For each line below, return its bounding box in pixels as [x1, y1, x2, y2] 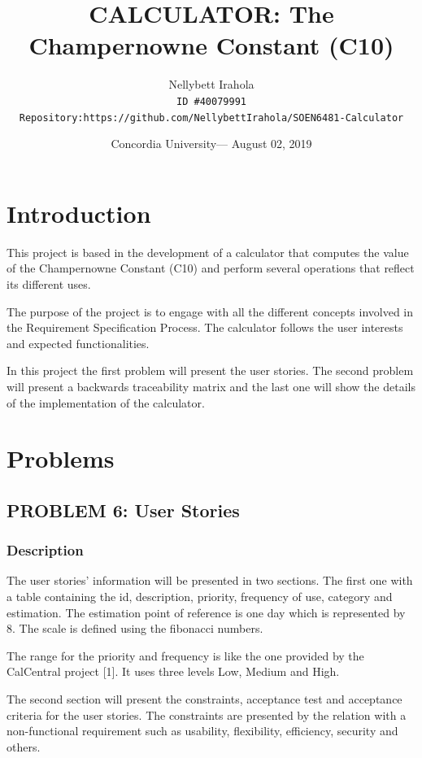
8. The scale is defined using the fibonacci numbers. [7, 620, 263, 637]
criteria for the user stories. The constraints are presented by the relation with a [7, 706, 407, 723]
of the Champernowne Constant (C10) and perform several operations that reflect [7, 259, 415, 277]
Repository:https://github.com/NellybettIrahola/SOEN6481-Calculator [19, 111, 404, 124]
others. [7, 738, 41, 755]
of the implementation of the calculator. [7, 394, 205, 411]
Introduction [7, 196, 151, 229]
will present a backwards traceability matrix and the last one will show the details [7, 377, 415, 394]
